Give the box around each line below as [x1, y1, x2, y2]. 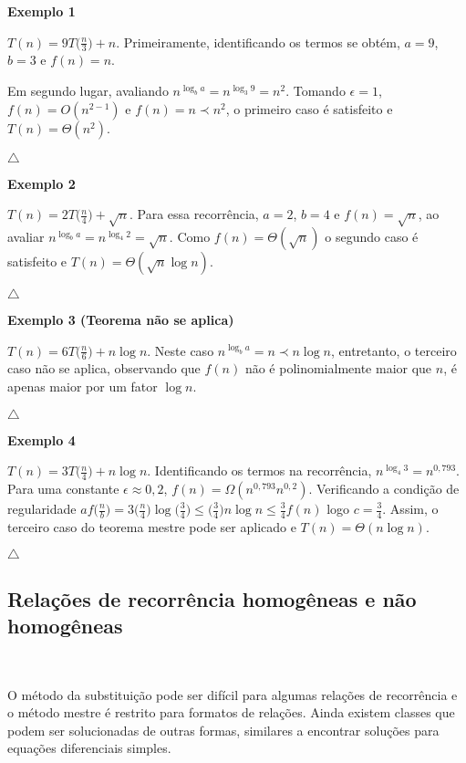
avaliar [7, 226, 45, 246]
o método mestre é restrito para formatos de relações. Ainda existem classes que [7, 703, 455, 722]
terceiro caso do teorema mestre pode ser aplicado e [7, 517, 296, 536]
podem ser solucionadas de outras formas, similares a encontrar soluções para [7, 720, 440, 739]
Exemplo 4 [7, 430, 76, 449]
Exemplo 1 [7, 2, 76, 20]
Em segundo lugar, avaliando [7, 81, 169, 100]
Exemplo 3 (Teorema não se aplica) [7, 309, 234, 329]
